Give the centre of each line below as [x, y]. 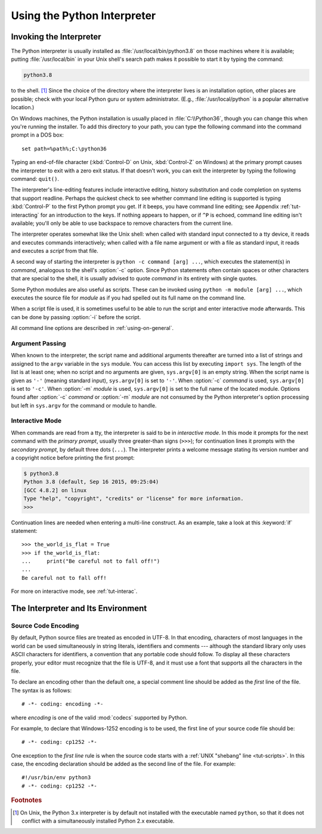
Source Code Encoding [45, 626]
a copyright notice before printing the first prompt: [73, 458]
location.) [23, 107]
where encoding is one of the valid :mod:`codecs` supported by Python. [99, 717]
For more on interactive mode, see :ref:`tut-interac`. [74, 591]
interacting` [25, 215]
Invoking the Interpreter [56, 37]
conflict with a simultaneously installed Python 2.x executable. [98, 821]
